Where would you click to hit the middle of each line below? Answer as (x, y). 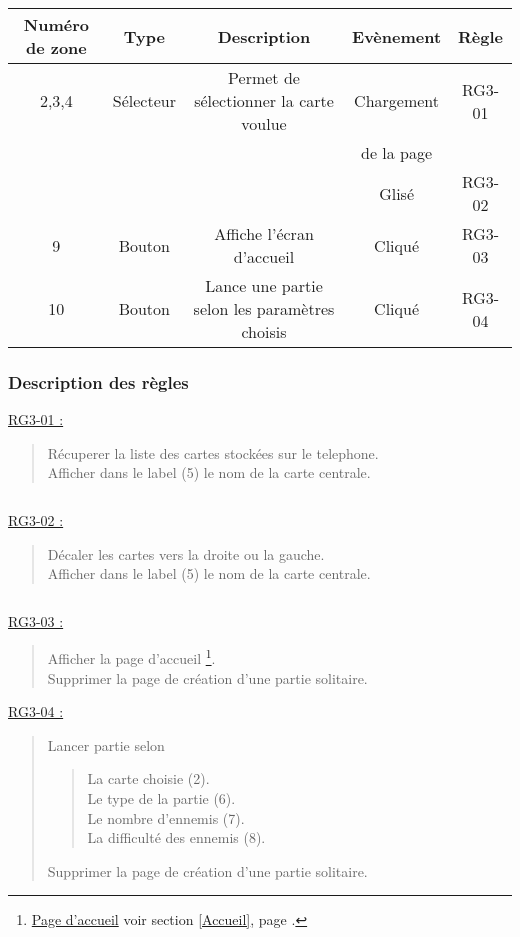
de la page (397, 152)
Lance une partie (264, 285)
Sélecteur (144, 100)
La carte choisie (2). (148, 778)
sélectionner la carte (264, 100)
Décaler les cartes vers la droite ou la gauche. (186, 553)
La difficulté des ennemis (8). (176, 837)
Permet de (264, 77)
